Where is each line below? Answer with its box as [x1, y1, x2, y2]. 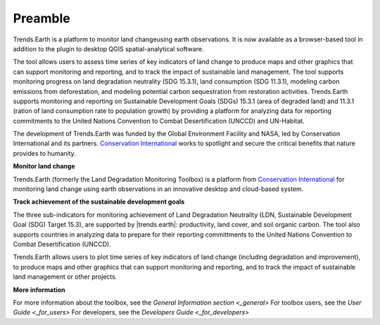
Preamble [13, 11, 70, 26]
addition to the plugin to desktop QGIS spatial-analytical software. [13, 44, 204, 53]
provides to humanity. [13, 149, 77, 157]
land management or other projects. [13, 272, 118, 281]
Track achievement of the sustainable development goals [13, 197, 185, 206]
